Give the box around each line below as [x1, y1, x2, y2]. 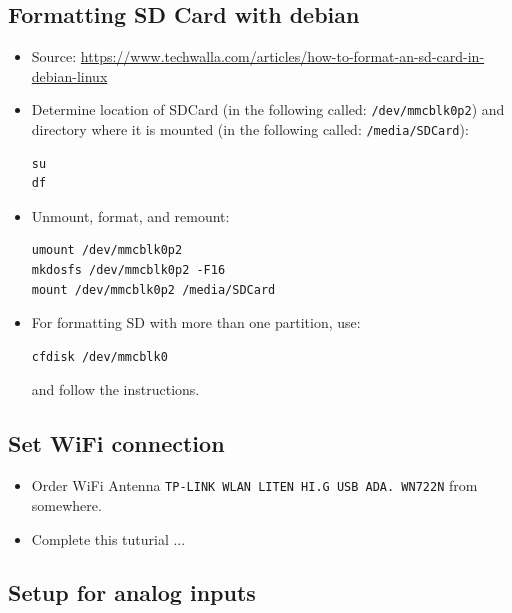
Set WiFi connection [8, 428, 225, 459]
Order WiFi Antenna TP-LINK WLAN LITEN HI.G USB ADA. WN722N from [31, 475, 478, 496]
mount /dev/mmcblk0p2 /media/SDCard [31, 282, 276, 297]
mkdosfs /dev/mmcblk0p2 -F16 [31, 263, 226, 278]
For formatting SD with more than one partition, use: [31, 312, 361, 333]
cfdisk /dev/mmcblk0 [31, 349, 168, 364]
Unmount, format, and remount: [31, 205, 230, 226]
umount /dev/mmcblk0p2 [31, 243, 183, 258]
